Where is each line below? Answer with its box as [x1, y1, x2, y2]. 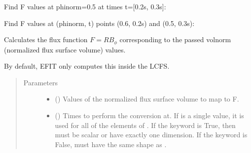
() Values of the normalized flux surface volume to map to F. [55, 94, 239, 104]
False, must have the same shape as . [55, 139, 167, 149]
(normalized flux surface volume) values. [4, 44, 126, 54]
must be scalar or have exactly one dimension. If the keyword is [55, 129, 248, 140]
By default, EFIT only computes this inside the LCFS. [4, 61, 170, 71]
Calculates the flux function [4, 34, 88, 45]
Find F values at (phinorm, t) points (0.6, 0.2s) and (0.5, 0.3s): [4, 18, 195, 28]
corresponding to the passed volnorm [119, 34, 231, 45]
